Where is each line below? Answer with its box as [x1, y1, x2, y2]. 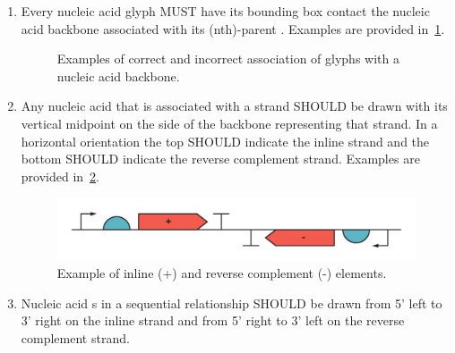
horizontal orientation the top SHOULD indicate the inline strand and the [21, 131, 430, 150]
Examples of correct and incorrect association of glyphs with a [56, 49, 399, 68]
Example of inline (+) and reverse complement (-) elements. [56, 264, 387, 282]
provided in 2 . [21, 166, 99, 185]
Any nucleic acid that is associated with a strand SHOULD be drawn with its [21, 97, 448, 115]
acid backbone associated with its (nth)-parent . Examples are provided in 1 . [21, 19, 445, 38]
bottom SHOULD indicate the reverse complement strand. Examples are [21, 149, 420, 168]
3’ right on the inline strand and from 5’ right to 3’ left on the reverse [21, 311, 405, 330]
